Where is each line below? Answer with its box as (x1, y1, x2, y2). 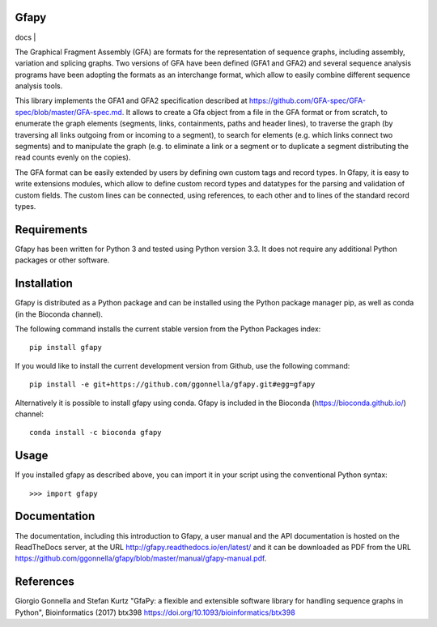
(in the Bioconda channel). (15, 309, 104, 319)
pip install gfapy (29, 343, 103, 352)
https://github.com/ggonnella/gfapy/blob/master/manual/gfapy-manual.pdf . (15, 553, 267, 563)
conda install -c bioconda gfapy (29, 428, 162, 437)
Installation (15, 276, 73, 291)
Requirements (15, 223, 88, 237)
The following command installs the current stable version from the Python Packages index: (15, 324, 321, 334)
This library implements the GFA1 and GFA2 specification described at (15, 96, 248, 105)
